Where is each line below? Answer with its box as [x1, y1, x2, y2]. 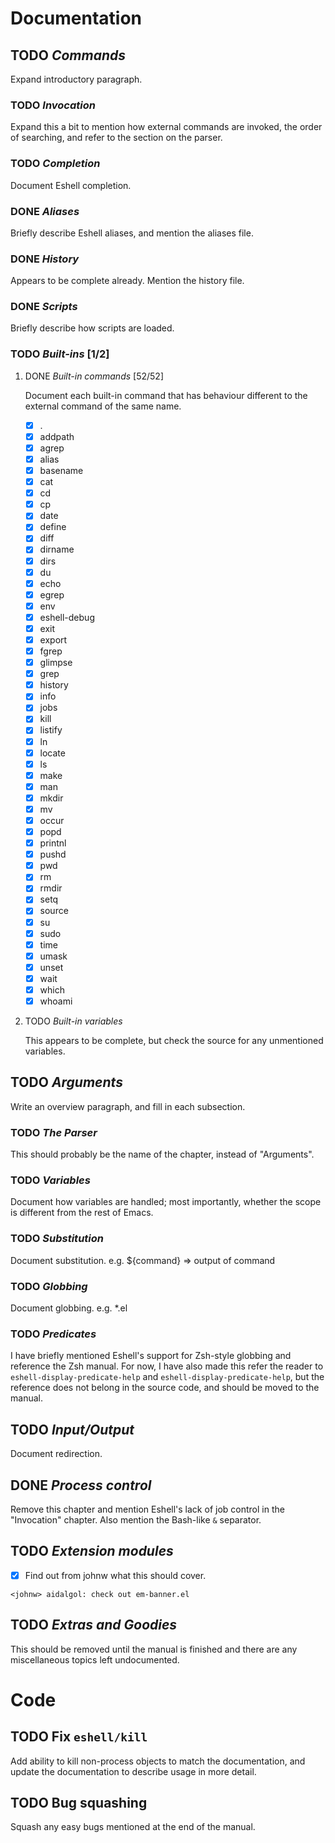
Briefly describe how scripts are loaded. [10, 322, 175, 334]
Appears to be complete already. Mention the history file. [10, 275, 245, 287]
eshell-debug [39, 611, 95, 623]
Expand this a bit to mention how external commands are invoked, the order [10, 121, 323, 133]
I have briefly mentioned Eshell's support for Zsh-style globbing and [10, 1350, 292, 1362]
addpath [39, 430, 75, 442]
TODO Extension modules [10, 1543, 174, 1560]
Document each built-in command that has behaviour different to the [24, 389, 308, 401]
